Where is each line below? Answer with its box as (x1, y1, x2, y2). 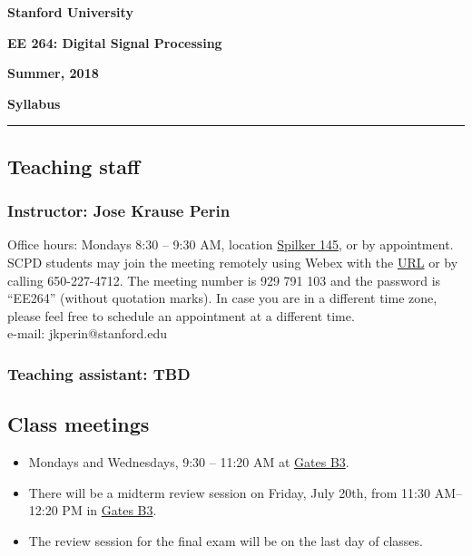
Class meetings (7, 410, 150, 438)
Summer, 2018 (7, 63, 99, 83)
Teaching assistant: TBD (7, 362, 191, 385)
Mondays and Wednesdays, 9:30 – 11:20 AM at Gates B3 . (28, 452, 349, 471)
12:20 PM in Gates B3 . (28, 501, 157, 520)
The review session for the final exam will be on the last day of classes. (28, 531, 423, 550)
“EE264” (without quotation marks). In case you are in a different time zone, (7, 288, 438, 307)
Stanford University (7, 3, 133, 21)
